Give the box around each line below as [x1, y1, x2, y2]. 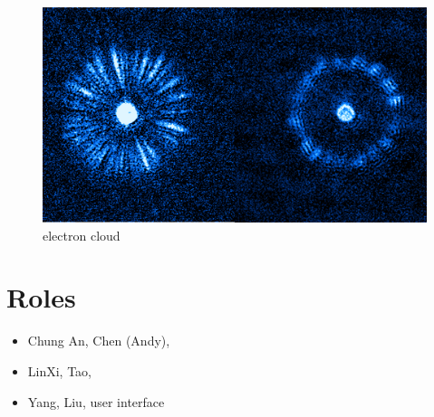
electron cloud [43, 225, 121, 244]
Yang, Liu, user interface [27, 392, 165, 411]
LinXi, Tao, [27, 361, 92, 380]
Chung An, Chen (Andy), [27, 331, 170, 350]
